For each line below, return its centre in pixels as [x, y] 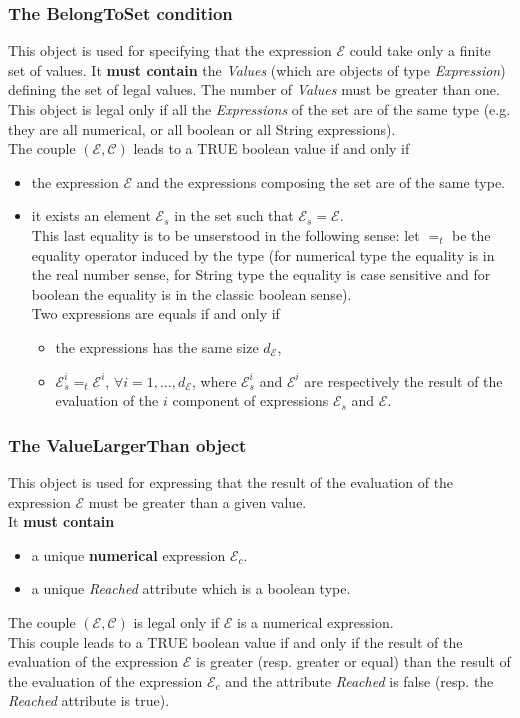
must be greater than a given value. [197, 501]
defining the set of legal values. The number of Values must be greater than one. [254, 89]
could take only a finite [420, 50]
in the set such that [234, 215]
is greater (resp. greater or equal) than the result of [353, 661]
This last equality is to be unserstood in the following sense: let [225, 234]
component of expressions [250, 400]
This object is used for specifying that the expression [170, 50]
